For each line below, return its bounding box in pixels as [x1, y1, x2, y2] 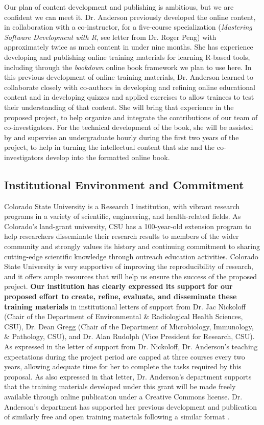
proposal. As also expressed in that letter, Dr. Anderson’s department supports [4, 371, 252, 382]
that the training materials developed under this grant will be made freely [4, 381, 236, 392]
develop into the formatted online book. [45, 151, 170, 162]
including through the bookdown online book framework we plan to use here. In [4, 61, 252, 72]
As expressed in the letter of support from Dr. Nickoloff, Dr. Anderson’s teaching [4, 341, 258, 352]
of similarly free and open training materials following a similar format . [4, 411, 230, 422]
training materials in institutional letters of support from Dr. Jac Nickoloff [4, 301, 246, 311]
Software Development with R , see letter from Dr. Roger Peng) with [4, 31, 217, 42]
